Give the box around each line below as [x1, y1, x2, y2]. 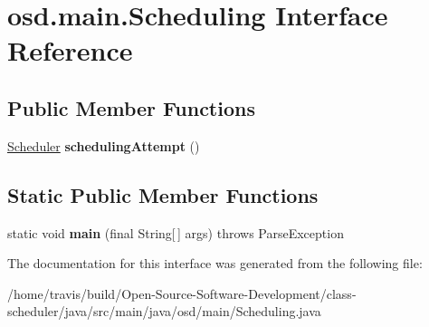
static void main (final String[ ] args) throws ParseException [7, 223, 344, 242]
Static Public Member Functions [7, 180, 319, 208]
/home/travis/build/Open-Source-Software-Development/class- [7, 284, 357, 303]
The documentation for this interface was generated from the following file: [7, 254, 423, 273]
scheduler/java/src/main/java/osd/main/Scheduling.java [7, 302, 321, 321]
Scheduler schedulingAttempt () [7, 136, 200, 155]
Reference [7, 32, 133, 69]
